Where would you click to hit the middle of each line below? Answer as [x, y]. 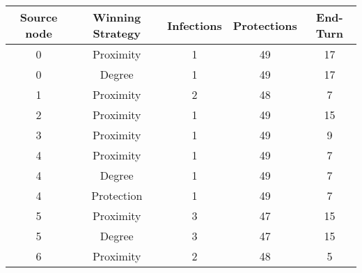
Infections [195, 25]
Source [39, 17]
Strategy [117, 33]
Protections [265, 25]
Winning [117, 17]
